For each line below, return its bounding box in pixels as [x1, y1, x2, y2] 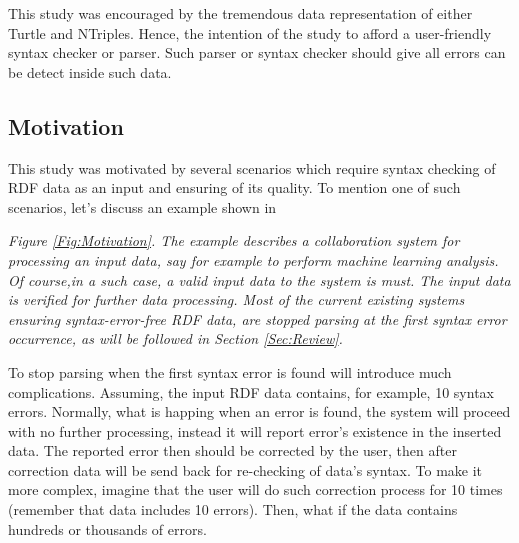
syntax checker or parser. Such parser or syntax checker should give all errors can [8, 42, 506, 63]
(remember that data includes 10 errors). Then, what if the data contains [8, 499, 458, 520]
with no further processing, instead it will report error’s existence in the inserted [8, 420, 502, 441]
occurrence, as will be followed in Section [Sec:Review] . [8, 328, 343, 349]
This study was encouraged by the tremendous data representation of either [8, 3, 473, 23]
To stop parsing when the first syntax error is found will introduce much [8, 361, 452, 382]
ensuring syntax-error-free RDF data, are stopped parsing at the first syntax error [8, 308, 507, 329]
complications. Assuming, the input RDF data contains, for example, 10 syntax [8, 381, 494, 402]
